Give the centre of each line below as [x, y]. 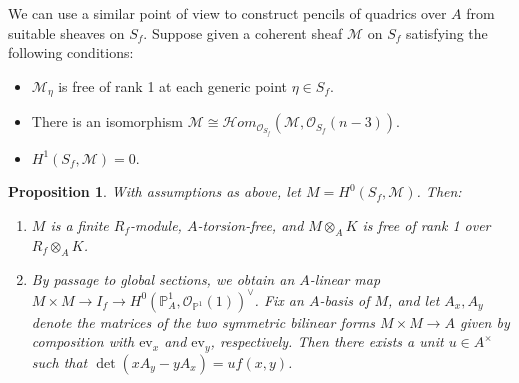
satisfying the [446, 32]
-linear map [345, 278]
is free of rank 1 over [426, 225]
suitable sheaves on [66, 32]
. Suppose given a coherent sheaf [243, 32]
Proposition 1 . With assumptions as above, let [154, 191]
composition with [83, 341]
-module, [155, 225]
